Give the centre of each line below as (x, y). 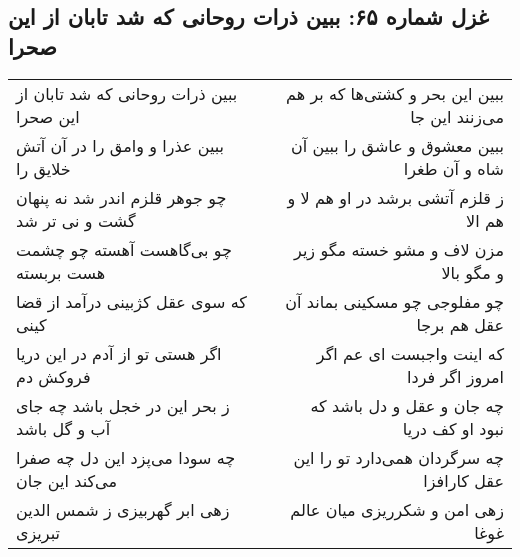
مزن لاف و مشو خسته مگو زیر (399, 249)
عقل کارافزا (463, 480)
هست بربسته (61, 272)
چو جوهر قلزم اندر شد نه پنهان (121, 197)
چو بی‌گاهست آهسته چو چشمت (124, 249)
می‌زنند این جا (457, 116)
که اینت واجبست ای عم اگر (410, 353)
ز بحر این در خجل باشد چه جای (123, 405)
